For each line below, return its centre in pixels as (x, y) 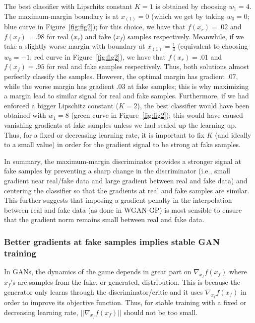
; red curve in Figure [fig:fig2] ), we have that (98, 56)
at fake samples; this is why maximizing (188, 86)
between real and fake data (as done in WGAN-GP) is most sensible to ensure (123, 209)
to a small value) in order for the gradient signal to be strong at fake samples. (122, 144)
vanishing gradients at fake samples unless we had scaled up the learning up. (120, 124)
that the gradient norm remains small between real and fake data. (104, 219)
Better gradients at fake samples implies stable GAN (112, 241)
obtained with (25, 115)
